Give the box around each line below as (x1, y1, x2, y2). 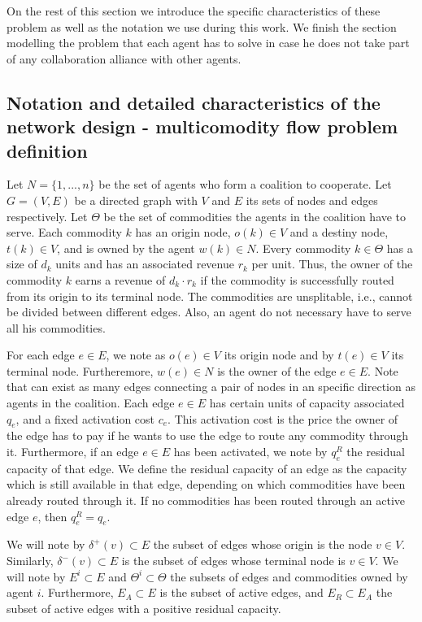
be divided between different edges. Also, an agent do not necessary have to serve (7, 303, 411, 320)
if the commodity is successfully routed (200, 271, 394, 288)
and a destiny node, (289, 224, 389, 241)
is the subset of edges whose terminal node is (121, 552, 346, 569)
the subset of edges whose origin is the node (153, 536, 372, 553)
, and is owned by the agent (57, 239, 195, 256)
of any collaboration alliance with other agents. (7, 50, 241, 67)
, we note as (106, 346, 166, 363)
